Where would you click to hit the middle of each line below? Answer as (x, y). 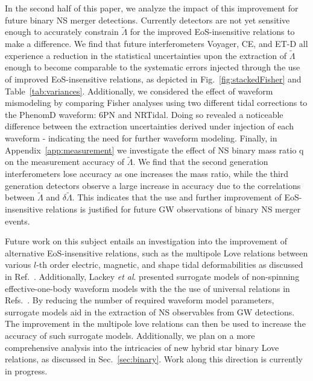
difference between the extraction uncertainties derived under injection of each (149, 126)
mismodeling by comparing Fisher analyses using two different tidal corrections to (156, 103)
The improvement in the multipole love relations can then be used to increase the (155, 324)
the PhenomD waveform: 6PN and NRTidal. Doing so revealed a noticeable (144, 114)
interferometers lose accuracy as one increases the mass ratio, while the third (147, 173)
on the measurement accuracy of (65, 162)
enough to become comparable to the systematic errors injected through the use (153, 67)
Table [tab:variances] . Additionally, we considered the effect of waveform (139, 91)
